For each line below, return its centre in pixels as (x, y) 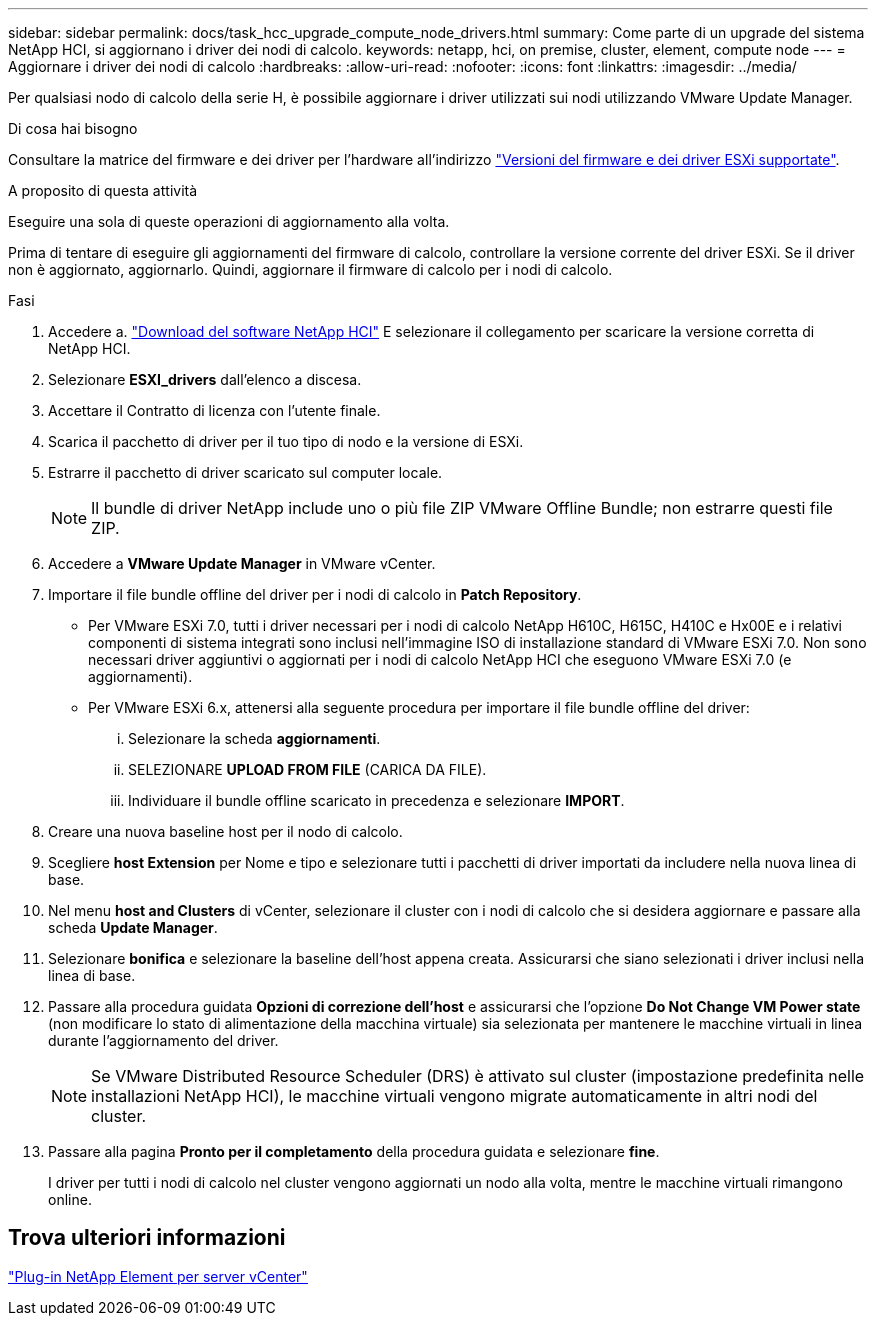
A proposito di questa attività (103, 190)
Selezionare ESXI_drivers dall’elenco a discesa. (205, 379)
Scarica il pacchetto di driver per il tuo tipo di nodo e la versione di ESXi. (286, 441)
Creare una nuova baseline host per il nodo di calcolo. (225, 831)
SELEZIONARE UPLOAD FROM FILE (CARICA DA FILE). (307, 769)
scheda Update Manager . (133, 927)
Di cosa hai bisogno (73, 128)
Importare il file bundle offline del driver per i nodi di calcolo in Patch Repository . (315, 594)
